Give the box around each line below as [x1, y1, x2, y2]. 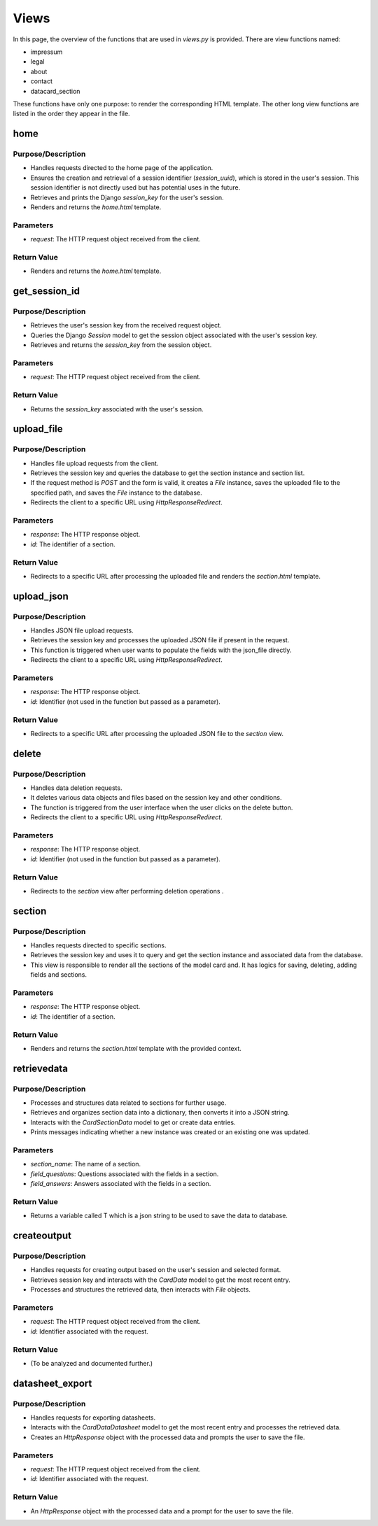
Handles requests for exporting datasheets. [30, 1413, 156, 1422]
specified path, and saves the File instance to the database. [30, 488, 202, 497]
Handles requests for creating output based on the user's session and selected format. [30, 1266, 281, 1274]
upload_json [13, 590, 69, 602]
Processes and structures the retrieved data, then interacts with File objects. [30, 1285, 251, 1294]
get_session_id [13, 285, 80, 297]
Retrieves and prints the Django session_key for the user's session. [30, 193, 224, 202]
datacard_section [30, 87, 80, 95]
